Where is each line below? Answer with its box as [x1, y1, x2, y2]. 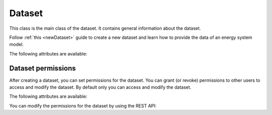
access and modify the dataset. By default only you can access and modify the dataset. [9, 84, 191, 90]
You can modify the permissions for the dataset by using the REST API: [9, 102, 157, 108]
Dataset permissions [9, 64, 76, 73]
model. [9, 41, 24, 47]
